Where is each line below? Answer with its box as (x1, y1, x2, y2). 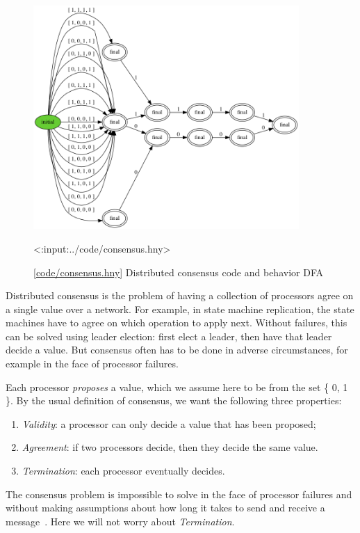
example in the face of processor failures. (6, 356, 179, 371)
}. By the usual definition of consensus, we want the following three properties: (6, 393, 342, 408)
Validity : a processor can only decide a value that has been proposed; (22, 416, 316, 431)
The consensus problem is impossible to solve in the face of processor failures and (6, 486, 352, 501)
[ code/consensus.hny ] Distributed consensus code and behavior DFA (33, 264, 323, 279)
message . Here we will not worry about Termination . (6, 514, 235, 528)
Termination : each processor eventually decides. (22, 463, 225, 478)
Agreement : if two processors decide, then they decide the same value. (22, 440, 318, 454)
